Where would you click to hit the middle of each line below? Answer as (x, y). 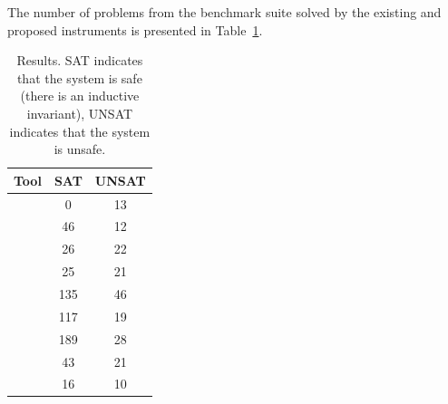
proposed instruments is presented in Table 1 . (135, 29)
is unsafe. (80, 149)
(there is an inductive (80, 96)
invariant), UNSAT (80, 113)
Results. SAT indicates (80, 60)
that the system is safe (79, 77)
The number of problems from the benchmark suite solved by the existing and (224, 12)
